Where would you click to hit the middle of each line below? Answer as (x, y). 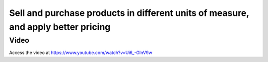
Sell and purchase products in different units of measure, (129, 13)
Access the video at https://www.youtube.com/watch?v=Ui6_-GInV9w (81, 53)
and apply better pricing (60, 27)
